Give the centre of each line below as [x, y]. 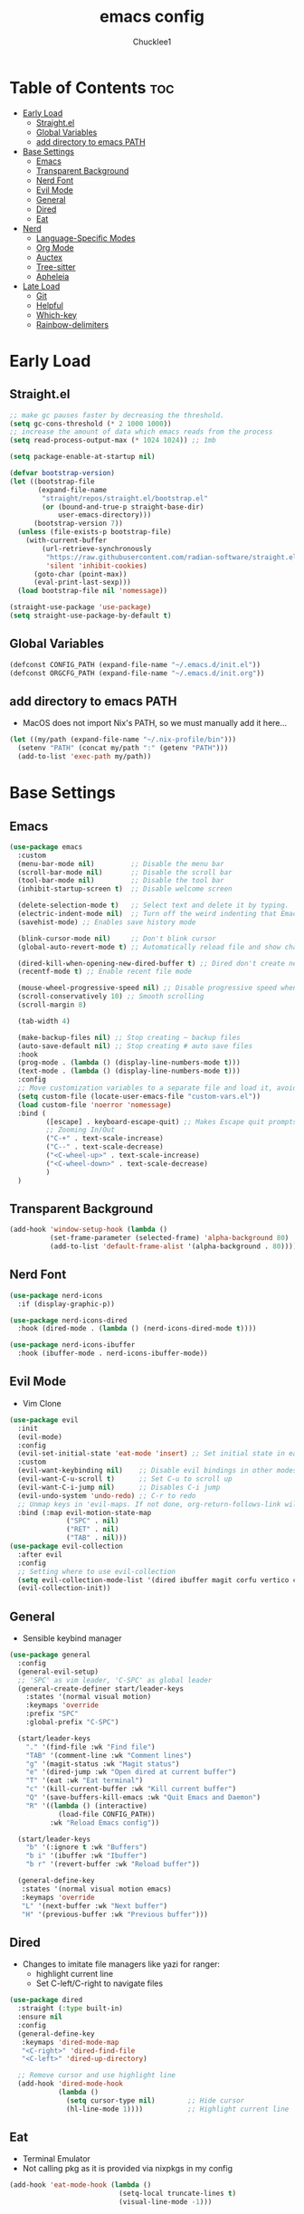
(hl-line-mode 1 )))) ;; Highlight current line [178, 2109]
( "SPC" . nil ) [93, 1521]
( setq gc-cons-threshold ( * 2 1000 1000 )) [90, 424]
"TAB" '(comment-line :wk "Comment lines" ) [109, 1755]
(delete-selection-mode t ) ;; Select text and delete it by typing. [153, 906]
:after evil [40, 1554]
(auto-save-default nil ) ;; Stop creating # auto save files [135, 1046]
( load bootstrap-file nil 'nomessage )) [93, 591]
